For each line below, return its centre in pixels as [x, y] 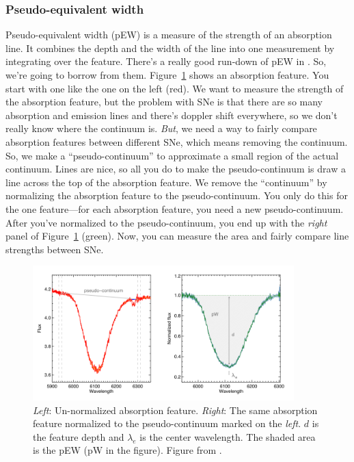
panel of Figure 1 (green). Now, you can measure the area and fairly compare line [177, 236]
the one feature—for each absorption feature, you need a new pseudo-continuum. [175, 208]
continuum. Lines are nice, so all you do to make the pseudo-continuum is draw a [176, 169]
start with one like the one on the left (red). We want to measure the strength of [175, 88]
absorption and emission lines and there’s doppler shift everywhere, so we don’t [172, 115]
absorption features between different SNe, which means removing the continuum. [177, 141]
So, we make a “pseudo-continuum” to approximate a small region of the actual [172, 155]
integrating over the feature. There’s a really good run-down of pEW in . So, [166, 61]
